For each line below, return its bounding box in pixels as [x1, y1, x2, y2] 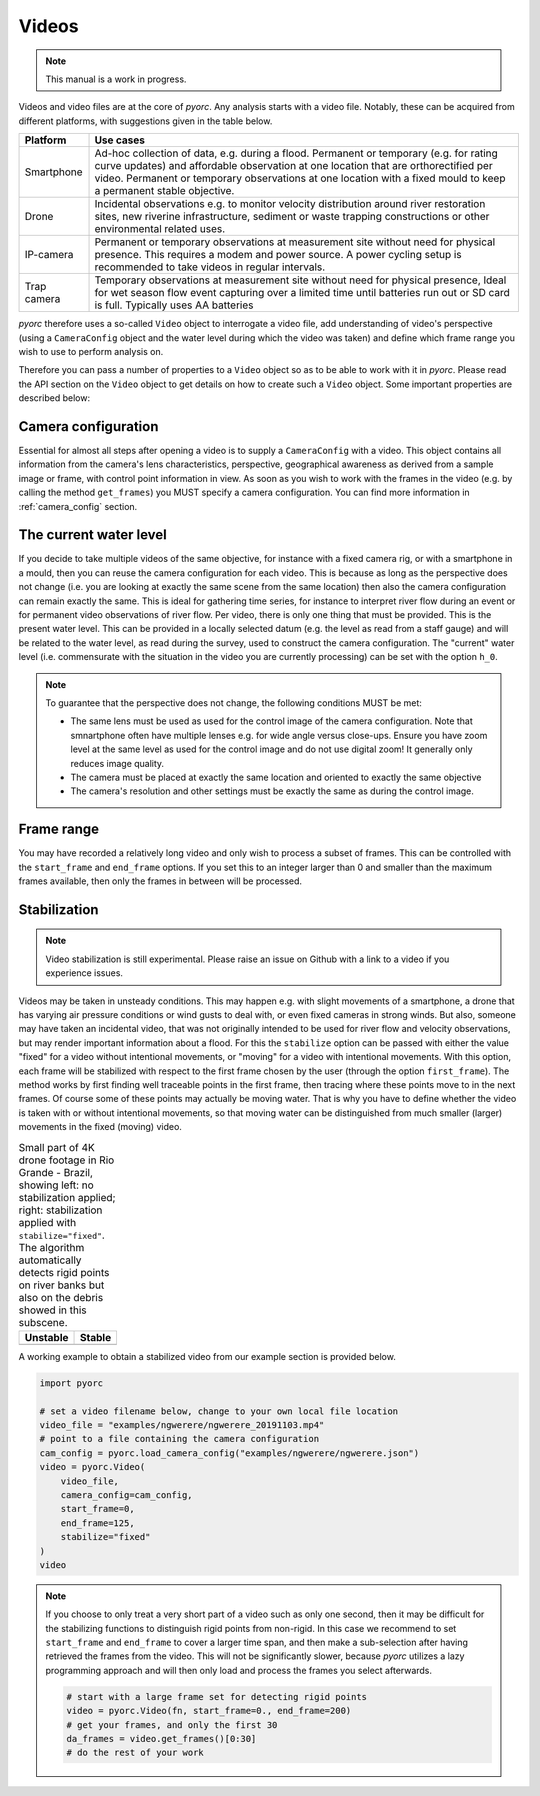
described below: [18, 392, 90, 404]
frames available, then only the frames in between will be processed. [18, 875, 303, 887]
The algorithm [18, 1240, 85, 1254]
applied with [18, 1215, 77, 1229]
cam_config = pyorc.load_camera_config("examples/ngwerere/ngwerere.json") [39, 1447, 420, 1459]
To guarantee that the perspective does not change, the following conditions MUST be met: [45, 696, 422, 709]
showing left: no [18, 1178, 94, 1192]
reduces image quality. [70, 757, 165, 769]
